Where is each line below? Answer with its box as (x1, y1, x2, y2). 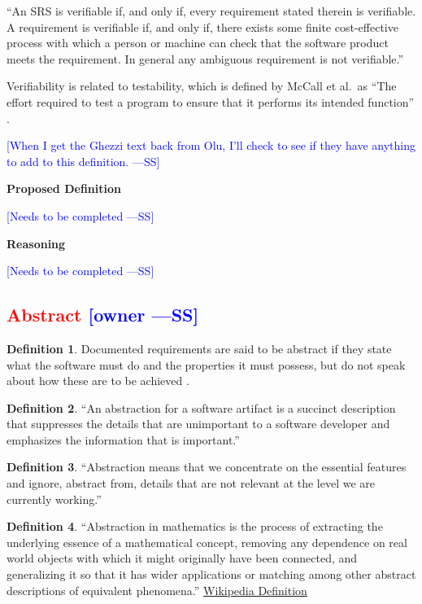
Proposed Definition (7, 180, 121, 197)
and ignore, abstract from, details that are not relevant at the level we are (7, 475, 376, 492)
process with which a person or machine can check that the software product (7, 34, 389, 51)
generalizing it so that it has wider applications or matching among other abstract (7, 566, 416, 583)
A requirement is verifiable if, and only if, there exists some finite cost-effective (7, 18, 398, 35)
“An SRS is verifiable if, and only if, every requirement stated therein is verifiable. (7, 2, 416, 19)
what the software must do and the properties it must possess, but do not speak (7, 356, 406, 373)
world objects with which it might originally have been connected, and (7, 549, 358, 567)
